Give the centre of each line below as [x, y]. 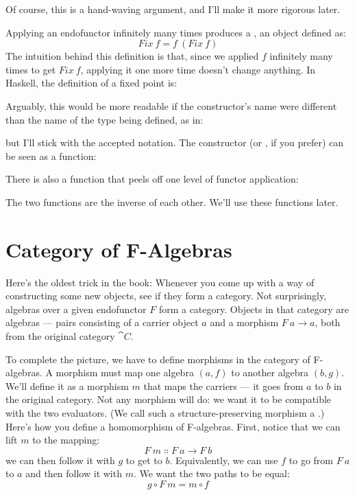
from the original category [60, 336]
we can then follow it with [60, 460]
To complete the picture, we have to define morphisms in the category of [158, 359]
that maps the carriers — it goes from [223, 385]
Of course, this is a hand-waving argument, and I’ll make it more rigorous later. [173, 9]
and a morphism [244, 322]
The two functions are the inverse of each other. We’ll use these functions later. [172, 202]
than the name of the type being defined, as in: [105, 119]
